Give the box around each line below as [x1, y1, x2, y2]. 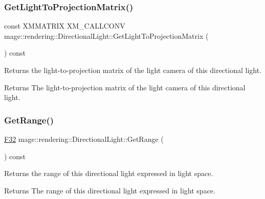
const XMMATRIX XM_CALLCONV [4, 20, 125, 31]
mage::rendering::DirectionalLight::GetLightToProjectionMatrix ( [4, 30, 209, 41]
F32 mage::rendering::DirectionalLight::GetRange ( [4, 134, 164, 144]
